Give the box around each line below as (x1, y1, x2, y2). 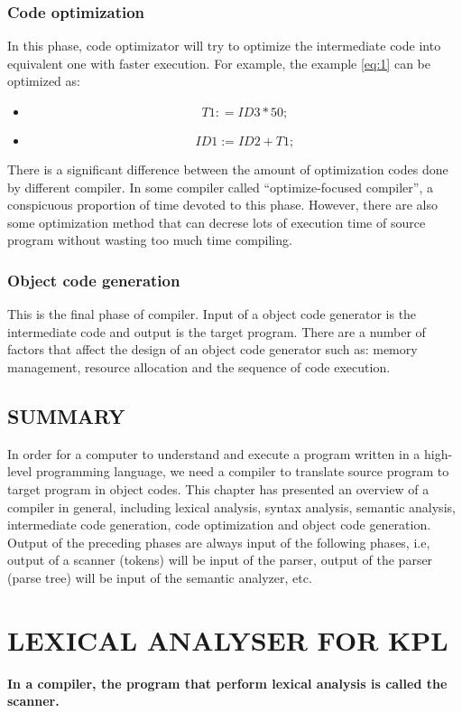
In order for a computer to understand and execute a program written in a (7, 444, 420, 463)
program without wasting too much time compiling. (7, 230, 292, 249)
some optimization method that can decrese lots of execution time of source (7, 212, 426, 231)
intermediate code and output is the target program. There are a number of (7, 322, 426, 341)
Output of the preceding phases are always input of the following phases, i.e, (7, 532, 430, 551)
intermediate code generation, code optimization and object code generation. (7, 515, 431, 534)
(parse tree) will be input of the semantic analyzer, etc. (7, 568, 312, 586)
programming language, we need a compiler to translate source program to (35, 462, 449, 481)
